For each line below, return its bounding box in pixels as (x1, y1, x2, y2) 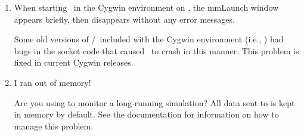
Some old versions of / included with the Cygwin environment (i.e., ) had (14, 33, 284, 45)
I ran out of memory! (14, 76, 91, 88)
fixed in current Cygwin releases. (14, 56, 134, 69)
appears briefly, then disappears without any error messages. (14, 13, 235, 25)
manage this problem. (14, 119, 94, 132)
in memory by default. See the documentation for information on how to (14, 108, 279, 120)
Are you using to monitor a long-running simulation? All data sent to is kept (14, 96, 295, 109)
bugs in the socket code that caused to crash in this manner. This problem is (14, 44, 299, 57)
